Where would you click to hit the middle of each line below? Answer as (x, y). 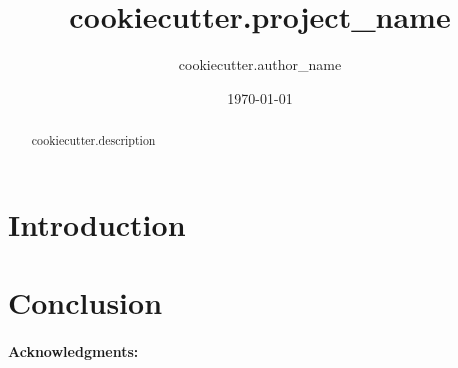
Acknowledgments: (73, 350)
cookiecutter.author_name (260, 64)
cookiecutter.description (93, 140)
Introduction (97, 223)
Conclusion (85, 302)
